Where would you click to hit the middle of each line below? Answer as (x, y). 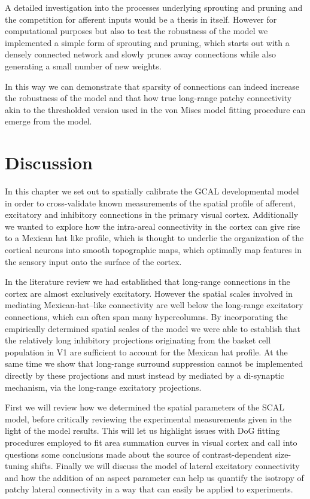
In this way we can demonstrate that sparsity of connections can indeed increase (152, 86)
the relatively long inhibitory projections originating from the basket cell (138, 340)
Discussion (49, 162)
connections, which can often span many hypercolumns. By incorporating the (146, 317)
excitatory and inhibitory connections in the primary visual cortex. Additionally (152, 214)
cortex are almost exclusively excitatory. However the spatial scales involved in (149, 293)
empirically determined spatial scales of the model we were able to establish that (153, 328)
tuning (17, 466)
